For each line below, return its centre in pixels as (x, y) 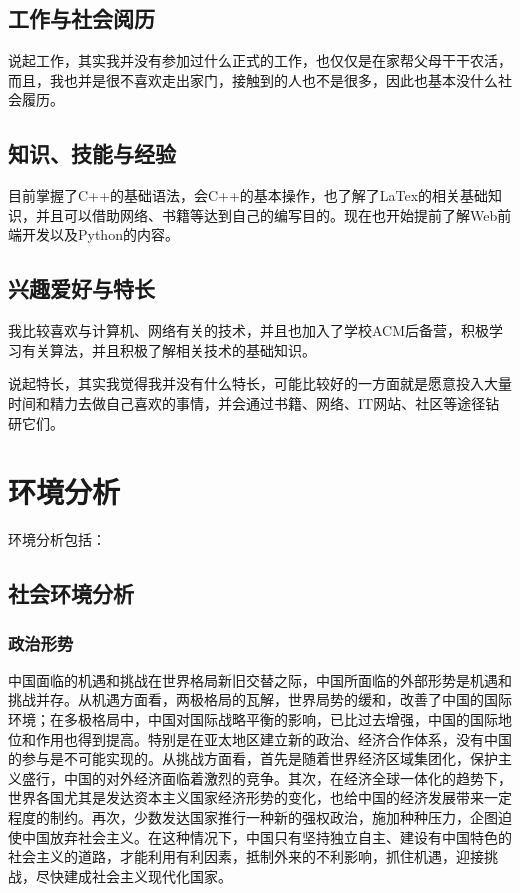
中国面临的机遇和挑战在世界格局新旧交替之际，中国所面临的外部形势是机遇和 (260, 679)
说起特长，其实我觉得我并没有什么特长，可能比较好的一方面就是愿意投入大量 (260, 383)
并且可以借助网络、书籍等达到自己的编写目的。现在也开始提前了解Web (266, 214)
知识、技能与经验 (92, 153)
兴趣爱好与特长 (81, 288)
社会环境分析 (71, 593)
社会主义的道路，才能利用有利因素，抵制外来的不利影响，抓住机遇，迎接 (246, 856)
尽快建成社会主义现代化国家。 (133, 875)
